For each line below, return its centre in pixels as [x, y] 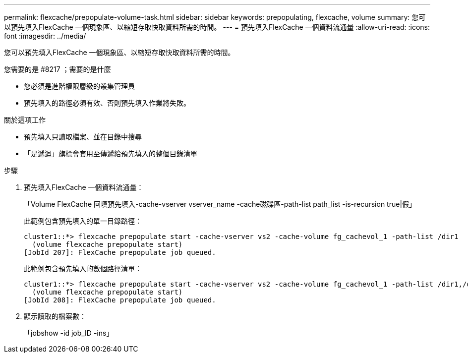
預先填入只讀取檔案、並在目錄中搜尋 [83, 137]
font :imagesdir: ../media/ [45, 36]
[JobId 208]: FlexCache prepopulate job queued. [120, 300]
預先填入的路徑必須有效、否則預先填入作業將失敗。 [107, 103]
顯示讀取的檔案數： [55, 316]
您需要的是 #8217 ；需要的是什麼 [58, 69]
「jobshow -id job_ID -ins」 [69, 333]
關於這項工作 [25, 120]
